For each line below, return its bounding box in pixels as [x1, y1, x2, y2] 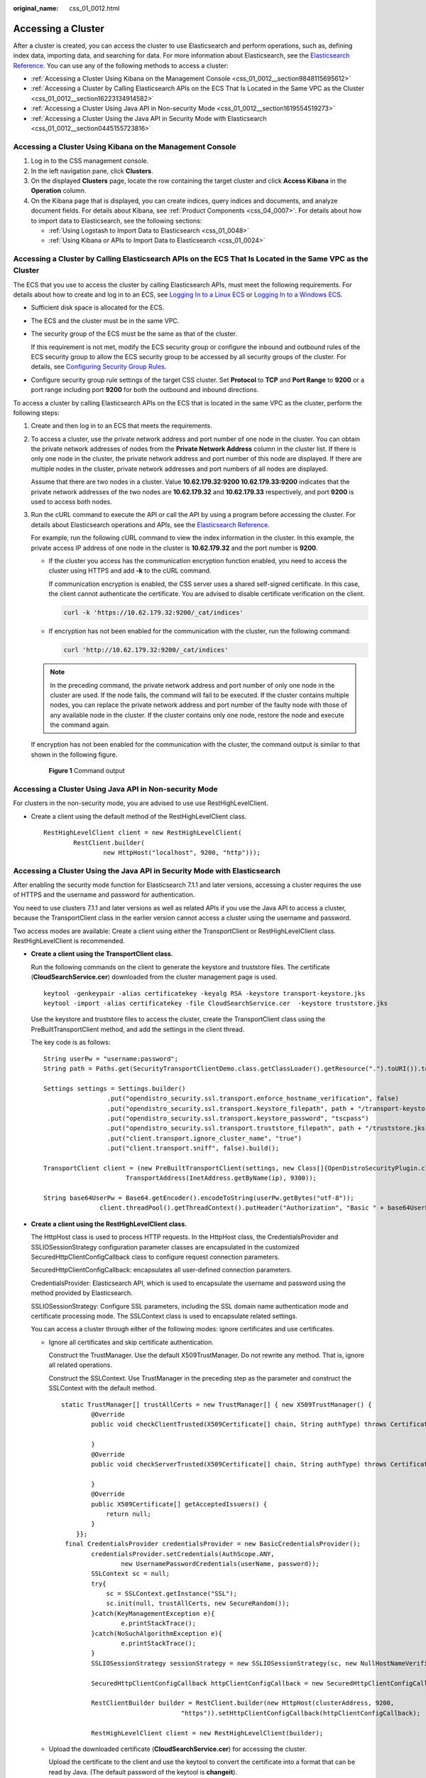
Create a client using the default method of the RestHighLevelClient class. [31, 811, 247, 821]
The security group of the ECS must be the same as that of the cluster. [31, 329, 238, 338]
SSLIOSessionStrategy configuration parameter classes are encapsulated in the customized [31, 1242, 300, 1251]
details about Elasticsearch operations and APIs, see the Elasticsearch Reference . [31, 520, 270, 529]
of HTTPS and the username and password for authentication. [13, 890, 195, 899]
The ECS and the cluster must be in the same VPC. [31, 316, 180, 325]
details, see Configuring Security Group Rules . [31, 363, 167, 371]
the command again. [50, 720, 110, 729]
